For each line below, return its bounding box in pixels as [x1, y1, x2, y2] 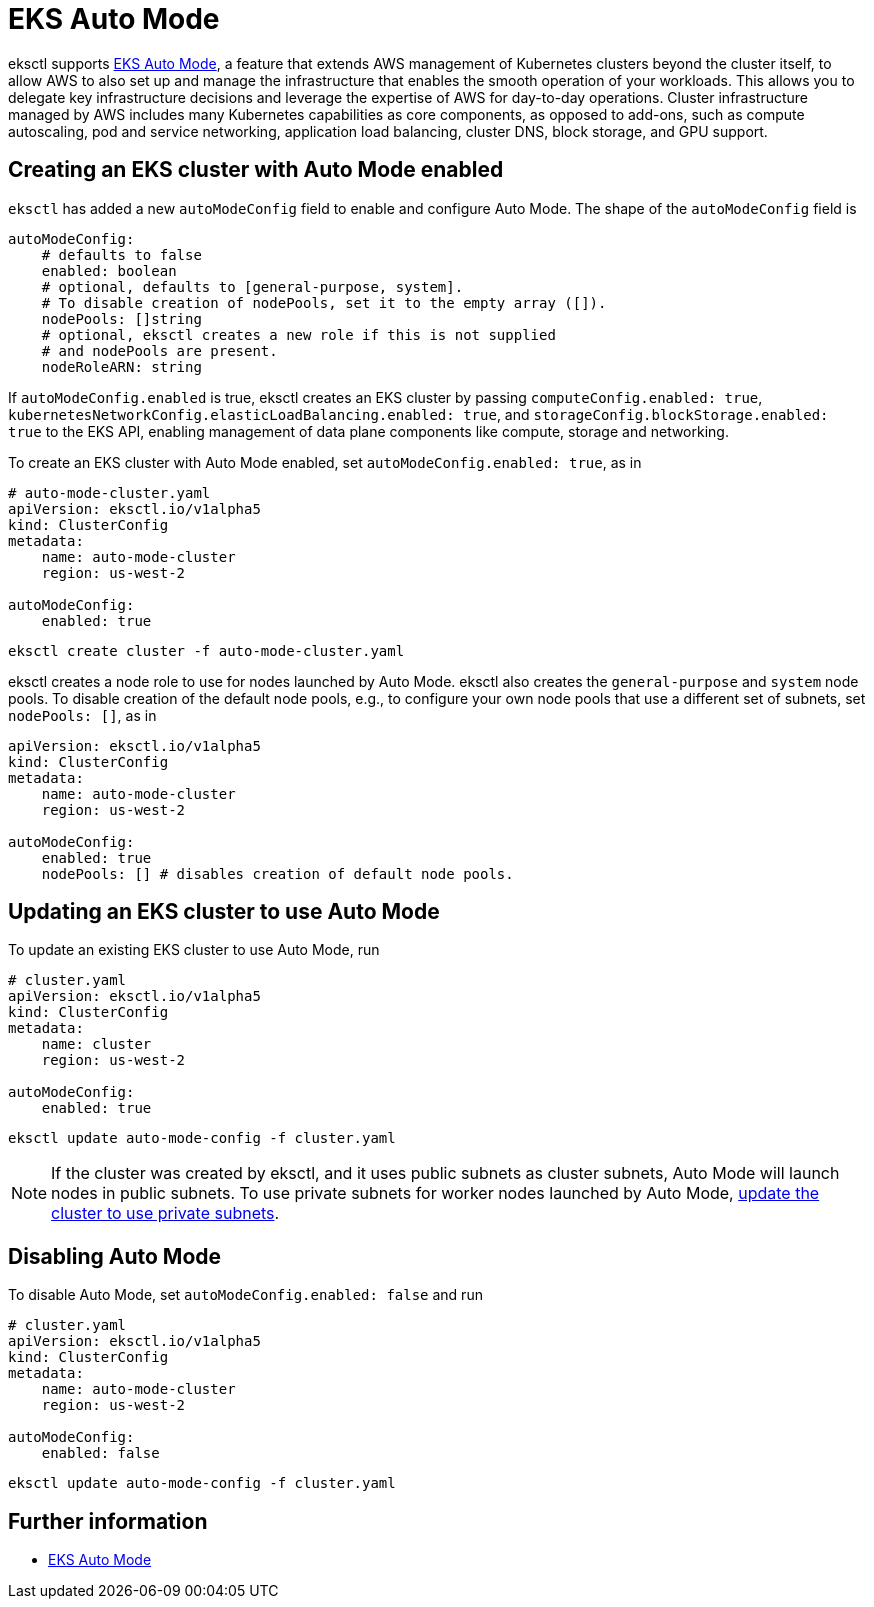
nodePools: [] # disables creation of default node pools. [41, 865, 514, 882]
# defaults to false [41, 246, 202, 263]
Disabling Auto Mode [8, 1243, 222, 1269]
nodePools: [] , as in [8, 706, 157, 724]
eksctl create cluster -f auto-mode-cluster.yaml [8, 642, 405, 659]
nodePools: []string [41, 310, 202, 327]
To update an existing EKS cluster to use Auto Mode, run [8, 941, 380, 959]
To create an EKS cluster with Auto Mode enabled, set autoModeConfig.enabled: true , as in [8, 453, 642, 471]
